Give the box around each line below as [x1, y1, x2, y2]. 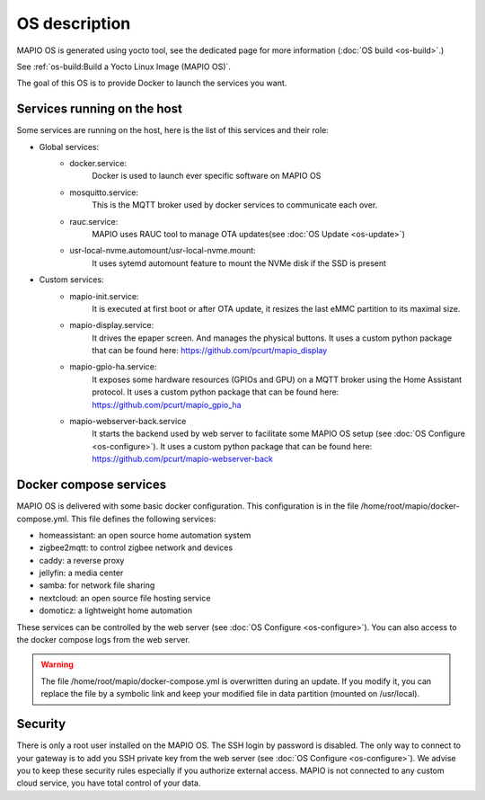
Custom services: [39, 274, 104, 285]
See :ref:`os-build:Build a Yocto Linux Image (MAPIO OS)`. [16, 61, 231, 72]
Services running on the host [16, 102, 183, 117]
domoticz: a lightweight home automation [39, 605, 193, 616]
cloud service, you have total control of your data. [16, 778, 201, 788]
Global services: [39, 141, 100, 152]
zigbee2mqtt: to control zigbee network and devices [39, 542, 234, 553]
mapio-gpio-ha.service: [69, 361, 157, 372]
